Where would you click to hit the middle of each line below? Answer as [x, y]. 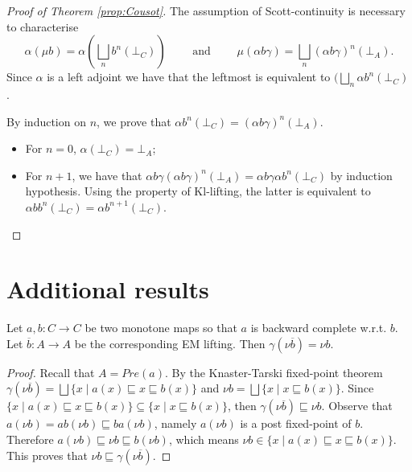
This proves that [47, 455]
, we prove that [134, 121]
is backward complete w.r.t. [319, 328]
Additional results [108, 289]
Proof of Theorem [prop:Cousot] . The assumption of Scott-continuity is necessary [206, 10]
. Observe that [357, 406]
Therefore [30, 439]
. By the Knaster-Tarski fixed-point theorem [274, 372]
